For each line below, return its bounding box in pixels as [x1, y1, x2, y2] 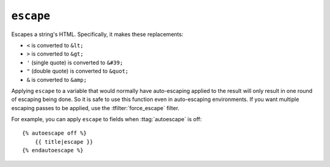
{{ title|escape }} [34, 138, 94, 145]
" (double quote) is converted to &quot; [26, 67, 129, 75]
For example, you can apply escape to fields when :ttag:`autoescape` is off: [11, 116, 202, 123]
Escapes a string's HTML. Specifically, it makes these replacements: [11, 31, 183, 38]
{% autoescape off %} [22, 130, 87, 137]
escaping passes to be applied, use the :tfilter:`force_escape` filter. [11, 104, 180, 111]
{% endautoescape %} [22, 147, 84, 154]
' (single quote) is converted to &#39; [26, 59, 123, 66]
